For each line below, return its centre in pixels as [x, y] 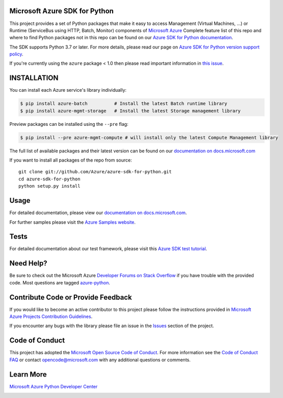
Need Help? [29, 263]
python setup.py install [49, 186]
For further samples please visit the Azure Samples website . [73, 222]
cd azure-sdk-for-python [49, 179]
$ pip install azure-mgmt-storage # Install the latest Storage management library [130, 111]
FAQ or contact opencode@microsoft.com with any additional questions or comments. [100, 360]
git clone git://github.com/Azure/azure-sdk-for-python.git [95, 172]
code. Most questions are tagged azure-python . [60, 282]
